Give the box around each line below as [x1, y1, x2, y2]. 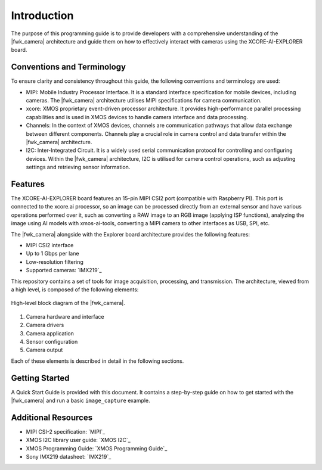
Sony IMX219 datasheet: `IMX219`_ [26, 453, 112, 460]
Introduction [11, 9, 74, 22]
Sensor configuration [26, 338, 78, 345]
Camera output [26, 346, 63, 354]
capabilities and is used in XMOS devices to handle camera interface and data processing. [26, 113, 249, 120]
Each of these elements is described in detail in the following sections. [11, 357, 184, 365]
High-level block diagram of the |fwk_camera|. [11, 300, 125, 307]
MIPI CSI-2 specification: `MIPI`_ [26, 428, 106, 435]
